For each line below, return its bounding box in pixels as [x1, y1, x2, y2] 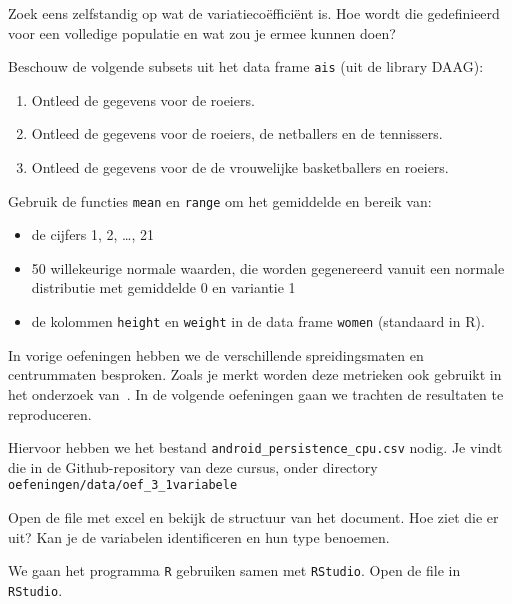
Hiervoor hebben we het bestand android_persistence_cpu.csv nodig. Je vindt [8, 437, 503, 458]
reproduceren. [8, 403, 92, 424]
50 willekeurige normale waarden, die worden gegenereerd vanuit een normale [31, 257, 505, 278]
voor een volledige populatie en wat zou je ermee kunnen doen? [8, 22, 396, 43]
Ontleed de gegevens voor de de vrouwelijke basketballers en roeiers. [31, 157, 449, 178]
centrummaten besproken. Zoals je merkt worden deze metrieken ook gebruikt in [8, 364, 502, 385]
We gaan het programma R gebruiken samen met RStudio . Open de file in [8, 560, 461, 581]
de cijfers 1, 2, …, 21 [31, 224, 155, 245]
